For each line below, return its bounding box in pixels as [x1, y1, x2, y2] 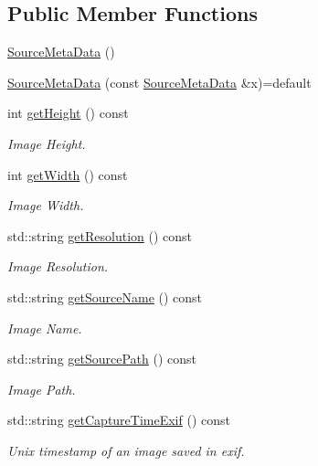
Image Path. [7, 379, 76, 398]
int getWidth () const [7, 164, 128, 184]
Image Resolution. [7, 257, 109, 276]
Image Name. [7, 318, 82, 337]
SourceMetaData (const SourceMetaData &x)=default [7, 72, 312, 91]
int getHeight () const [7, 103, 129, 122]
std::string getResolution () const [7, 226, 193, 245]
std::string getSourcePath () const [7, 349, 197, 368]
